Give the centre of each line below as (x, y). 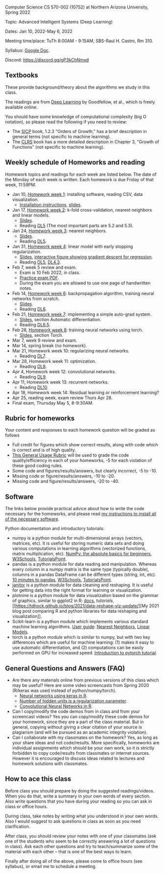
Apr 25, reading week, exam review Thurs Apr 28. (62, 398)
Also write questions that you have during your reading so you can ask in (79, 801)
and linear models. (31, 215)
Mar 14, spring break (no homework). (49, 345)
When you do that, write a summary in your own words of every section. (78, 796)
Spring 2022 (18, 12)
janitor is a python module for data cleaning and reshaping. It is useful (82, 585)
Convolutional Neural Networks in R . (56, 706)
